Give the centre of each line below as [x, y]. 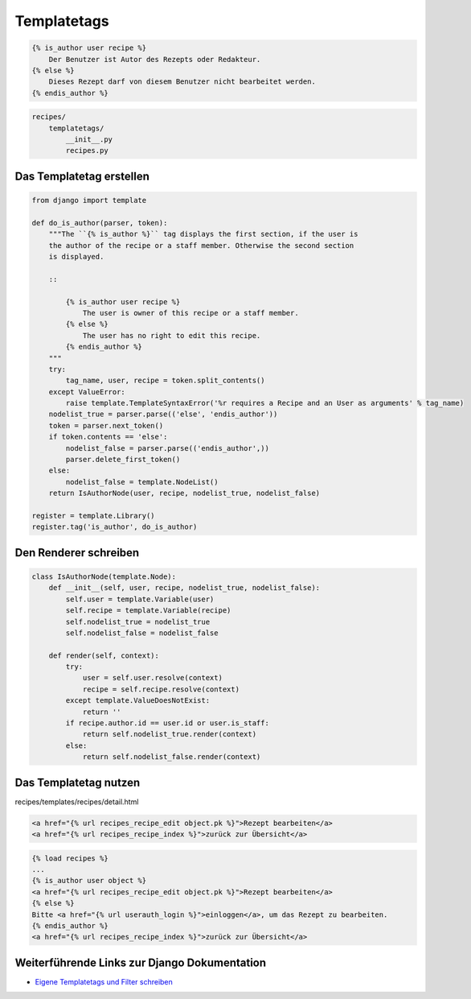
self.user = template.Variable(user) [140, 599]
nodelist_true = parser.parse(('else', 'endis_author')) [163, 414]
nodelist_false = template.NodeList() [142, 482]
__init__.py [89, 140]
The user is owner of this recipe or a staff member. [190, 313]
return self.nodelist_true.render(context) [170, 734]
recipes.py [87, 151]
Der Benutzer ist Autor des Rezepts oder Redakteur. [155, 59]
